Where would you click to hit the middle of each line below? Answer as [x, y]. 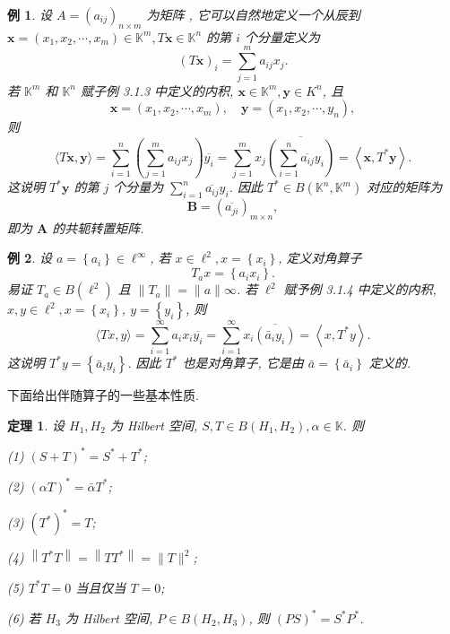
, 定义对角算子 [320, 258]
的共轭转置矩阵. [98, 227]
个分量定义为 [282, 36]
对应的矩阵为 [405, 187]
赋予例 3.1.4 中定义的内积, [360, 289]
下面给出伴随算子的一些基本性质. [103, 395]
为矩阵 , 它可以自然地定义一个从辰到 [253, 14]
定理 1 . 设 [36, 425]
